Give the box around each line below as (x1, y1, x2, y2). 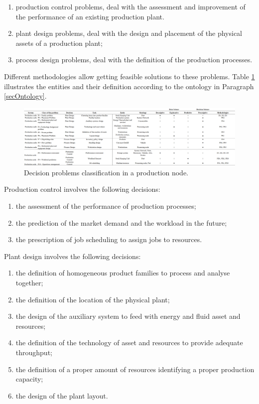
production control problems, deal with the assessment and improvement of (15, 1, 246, 11)
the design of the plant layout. (15, 390, 108, 401)
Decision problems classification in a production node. (24, 167, 188, 177)
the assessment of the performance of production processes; (15, 201, 196, 211)
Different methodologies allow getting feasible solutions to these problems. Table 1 (4, 71, 255, 81)
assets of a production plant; (15, 37, 103, 48)
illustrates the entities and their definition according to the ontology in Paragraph (4, 81, 254, 91)
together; (15, 277, 43, 288)
